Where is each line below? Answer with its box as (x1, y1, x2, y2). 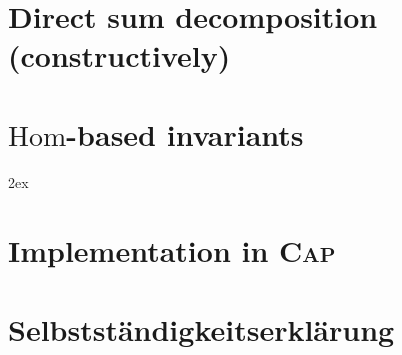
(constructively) (8, 35, 231, 76)
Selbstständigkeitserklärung (8, 308, 395, 349)
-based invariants (66, 113, 304, 154)
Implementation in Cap (8, 230, 336, 271)
